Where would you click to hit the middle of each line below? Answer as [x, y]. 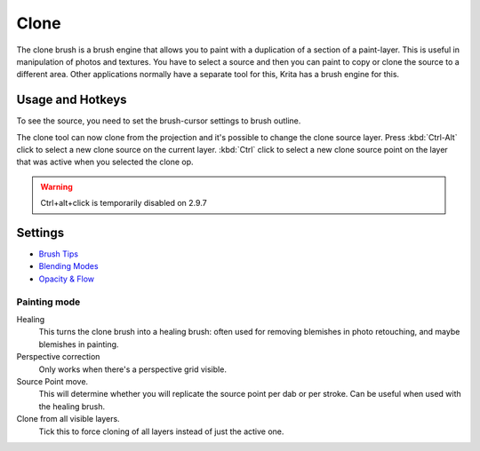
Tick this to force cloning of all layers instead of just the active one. [161, 431]
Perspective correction [58, 357]
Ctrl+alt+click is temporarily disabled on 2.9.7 [124, 203]
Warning [56, 186]
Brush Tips [59, 254]
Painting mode [48, 302]
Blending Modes [68, 266]
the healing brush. [72, 406]
